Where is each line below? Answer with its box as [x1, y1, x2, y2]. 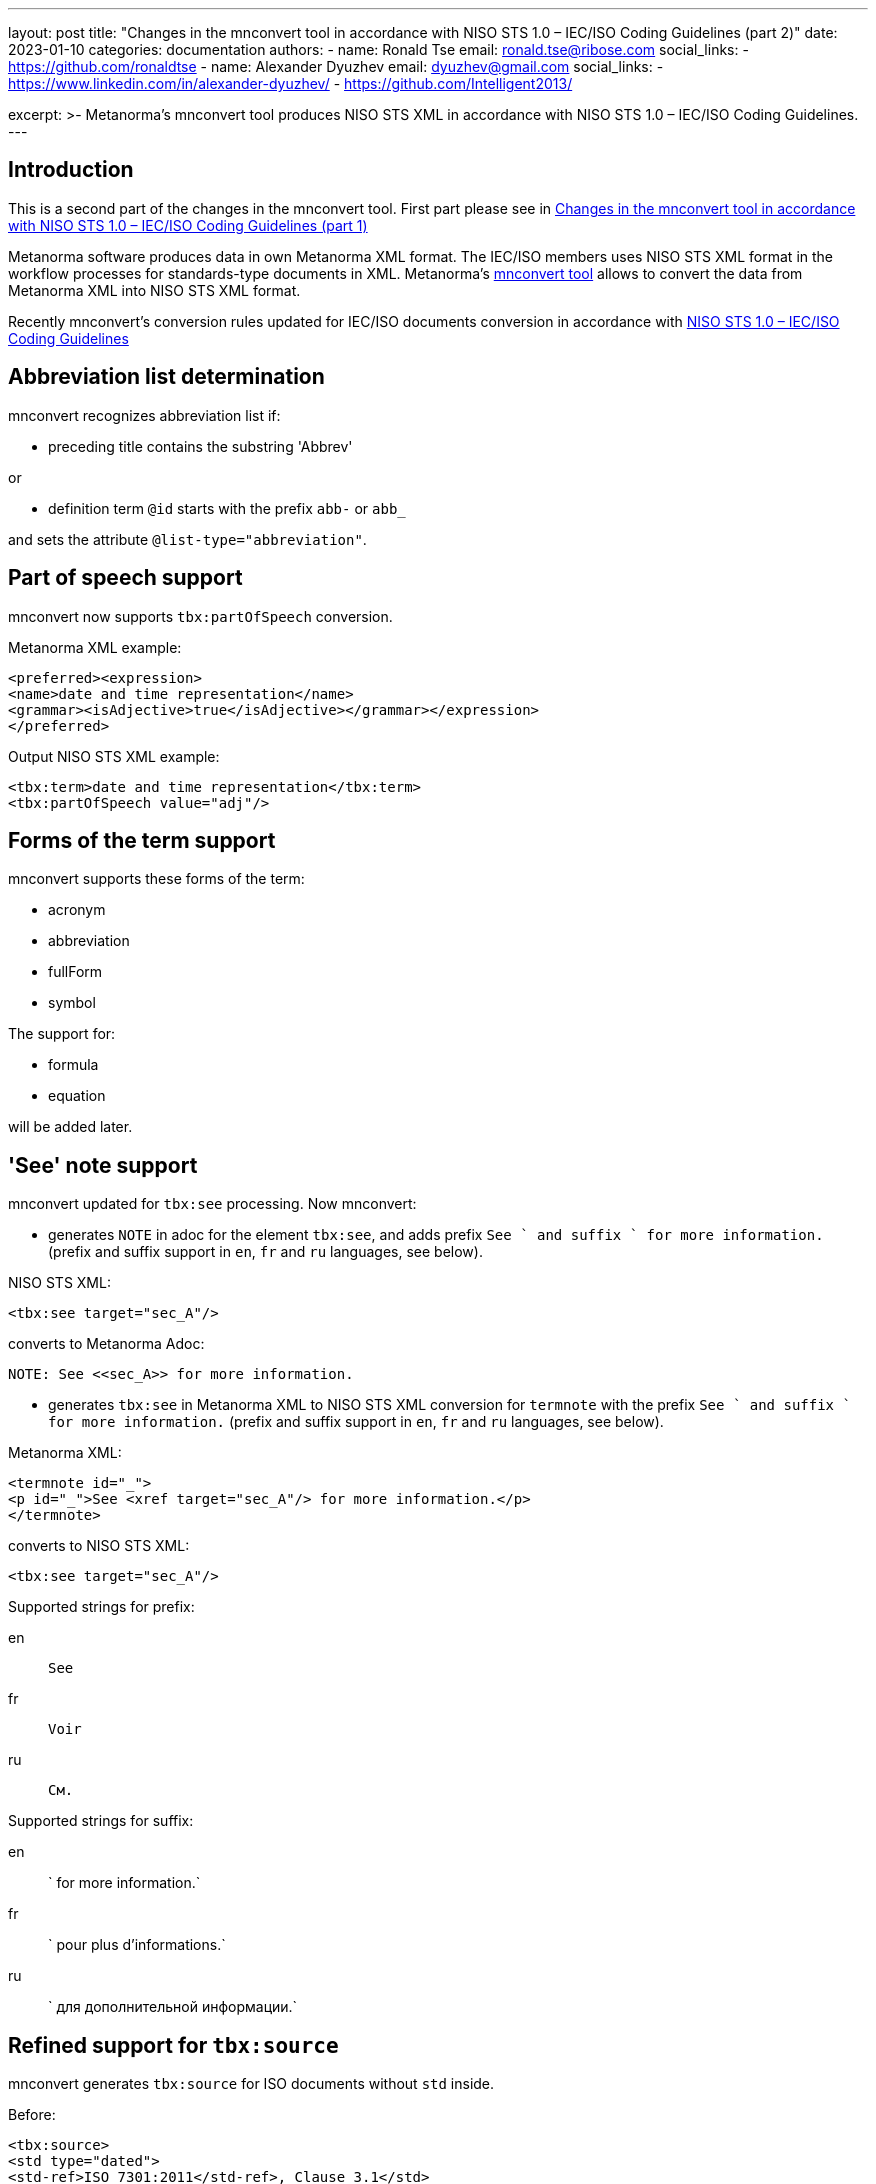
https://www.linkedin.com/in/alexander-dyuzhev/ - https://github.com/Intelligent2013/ [8, 75, 573, 92]
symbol [48, 994, 96, 1012]
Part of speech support [8, 565, 243, 591]
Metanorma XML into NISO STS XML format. [8, 281, 301, 299]
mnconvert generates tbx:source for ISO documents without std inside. [8, 2075, 495, 2093]
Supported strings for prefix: [8, 1598, 195, 1616]
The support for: [8, 1025, 116, 1043]
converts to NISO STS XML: [8, 1537, 190, 1555]
